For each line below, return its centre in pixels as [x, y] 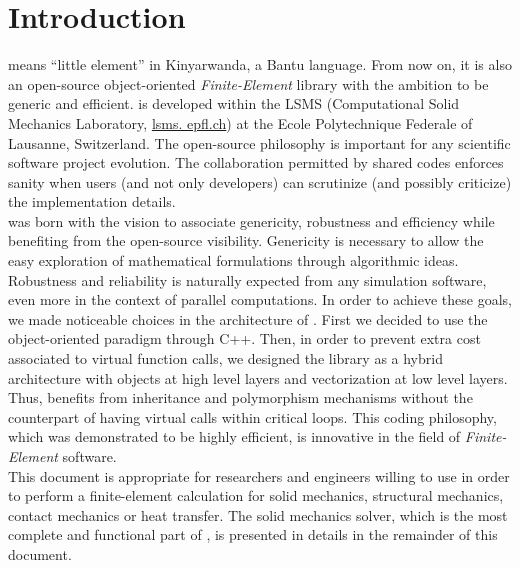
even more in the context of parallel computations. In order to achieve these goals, [260, 299]
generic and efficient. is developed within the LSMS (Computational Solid [234, 103]
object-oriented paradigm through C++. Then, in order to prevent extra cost [244, 338]
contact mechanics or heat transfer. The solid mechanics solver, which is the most [258, 514]
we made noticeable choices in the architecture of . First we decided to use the [248, 318]
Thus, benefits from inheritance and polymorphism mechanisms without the [240, 397]
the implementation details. [92, 201]
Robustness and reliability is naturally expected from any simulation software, [247, 279]
